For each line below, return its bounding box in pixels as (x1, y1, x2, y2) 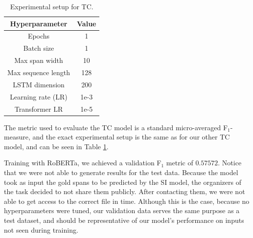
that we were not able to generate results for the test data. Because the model (4, 167, 238, 177)
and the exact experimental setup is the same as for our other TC (32, 132, 230, 142)
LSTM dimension (13, 79, 65, 89)
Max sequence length (7, 67, 70, 77)
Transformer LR (14, 103, 63, 114)
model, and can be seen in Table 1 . (4, 141, 109, 151)
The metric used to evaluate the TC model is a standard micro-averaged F (4, 122, 228, 132)
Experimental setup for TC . (10, 1, 93, 11)
